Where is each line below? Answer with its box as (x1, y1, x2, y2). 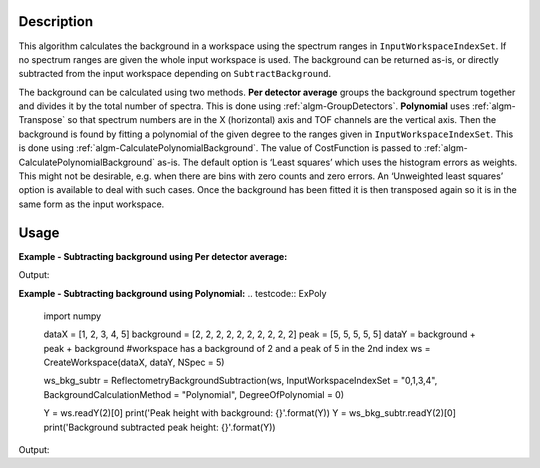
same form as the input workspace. (18, 198, 165, 210)
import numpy (43, 310, 102, 322)
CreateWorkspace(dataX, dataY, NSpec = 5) (43, 356, 225, 369)
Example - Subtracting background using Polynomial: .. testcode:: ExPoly (18, 287, 327, 299)
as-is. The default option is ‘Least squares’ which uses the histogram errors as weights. (156, 156, 518, 168)
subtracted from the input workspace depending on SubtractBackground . (18, 68, 332, 80)
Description (18, 13, 94, 30)
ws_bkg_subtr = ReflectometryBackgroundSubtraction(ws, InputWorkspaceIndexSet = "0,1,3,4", (43, 375, 438, 387)
